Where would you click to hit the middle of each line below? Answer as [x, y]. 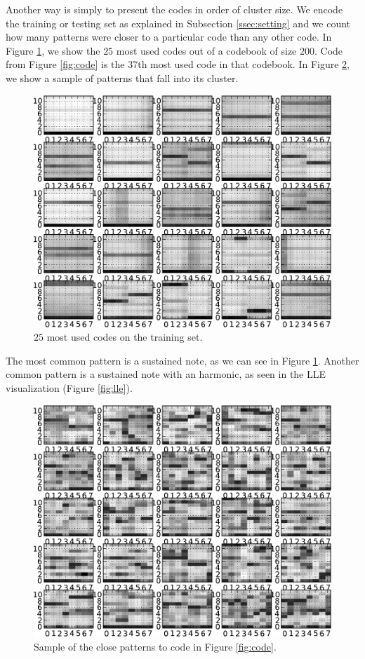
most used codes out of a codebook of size [206, 50]
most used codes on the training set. [125, 337]
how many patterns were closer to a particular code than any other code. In [169, 37]
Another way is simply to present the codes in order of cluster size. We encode [174, 9]
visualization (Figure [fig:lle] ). [69, 387]
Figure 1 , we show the [53, 50]
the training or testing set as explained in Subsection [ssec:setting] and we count [178, 23]
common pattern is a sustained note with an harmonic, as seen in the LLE [166, 374]
